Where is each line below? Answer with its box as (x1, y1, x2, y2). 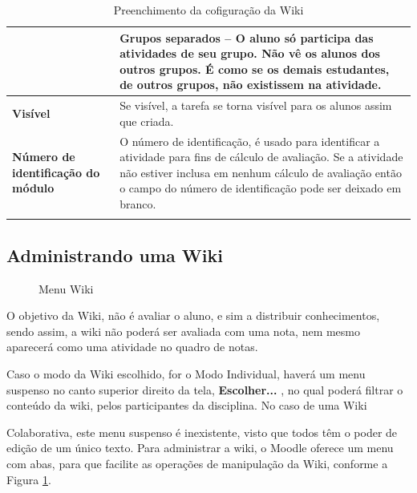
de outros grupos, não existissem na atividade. (119, 76, 382, 93)
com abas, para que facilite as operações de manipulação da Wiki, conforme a (6, 455, 388, 471)
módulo (12, 180, 55, 196)
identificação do (12, 164, 100, 180)
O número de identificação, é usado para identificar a (119, 132, 380, 149)
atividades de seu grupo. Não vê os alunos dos (119, 45, 380, 62)
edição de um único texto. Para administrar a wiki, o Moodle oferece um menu (6, 439, 394, 456)
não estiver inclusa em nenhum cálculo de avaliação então (119, 164, 402, 180)
